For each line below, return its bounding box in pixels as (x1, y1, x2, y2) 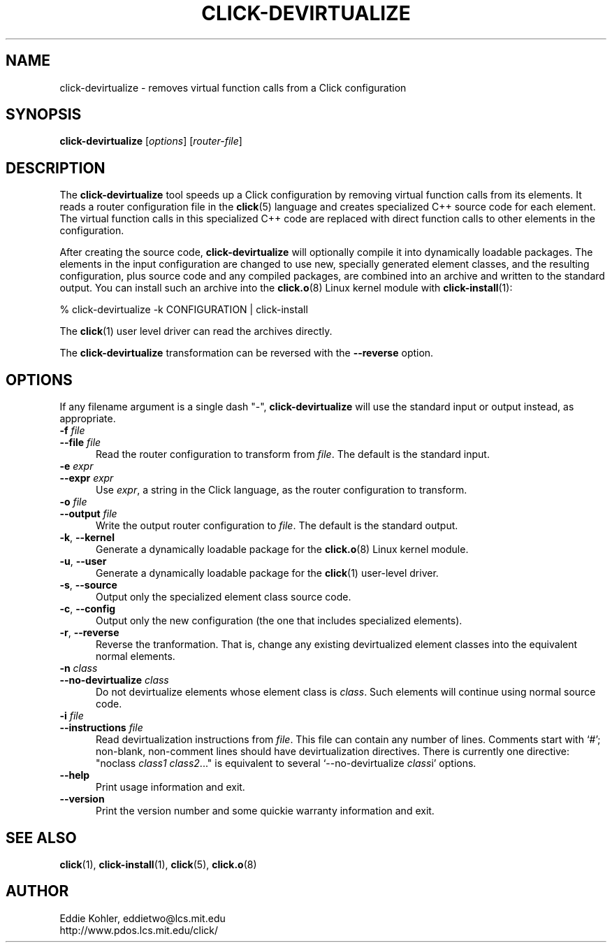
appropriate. (59, 412, 116, 425)
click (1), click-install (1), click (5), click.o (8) (59, 858, 257, 870)
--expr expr (59, 472, 114, 484)
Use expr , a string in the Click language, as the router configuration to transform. (96, 484, 467, 496)
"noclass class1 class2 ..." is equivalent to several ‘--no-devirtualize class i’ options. (96, 757, 476, 770)
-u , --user (59, 555, 107, 568)
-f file (59, 424, 85, 437)
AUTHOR (6, 882, 69, 900)
